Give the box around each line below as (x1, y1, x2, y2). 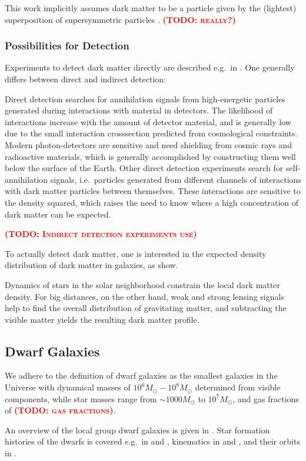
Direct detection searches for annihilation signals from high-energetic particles (5, 92, 285, 105)
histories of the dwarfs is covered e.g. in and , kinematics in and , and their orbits (5, 435, 300, 447)
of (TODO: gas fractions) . (5, 404, 116, 416)
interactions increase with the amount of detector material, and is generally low (5, 115, 291, 128)
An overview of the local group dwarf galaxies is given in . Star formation (5, 423, 270, 436)
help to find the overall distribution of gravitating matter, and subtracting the (5, 302, 287, 314)
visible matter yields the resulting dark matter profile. (5, 313, 199, 325)
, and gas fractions (232, 392, 299, 405)
